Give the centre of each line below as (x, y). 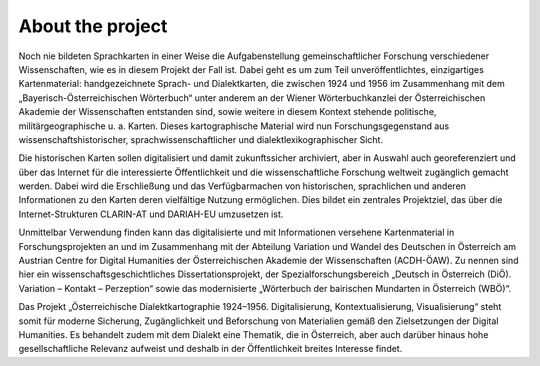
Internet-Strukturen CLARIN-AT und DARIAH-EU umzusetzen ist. (151, 214)
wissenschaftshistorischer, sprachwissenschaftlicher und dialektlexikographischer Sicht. (201, 139)
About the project (93, 26)
